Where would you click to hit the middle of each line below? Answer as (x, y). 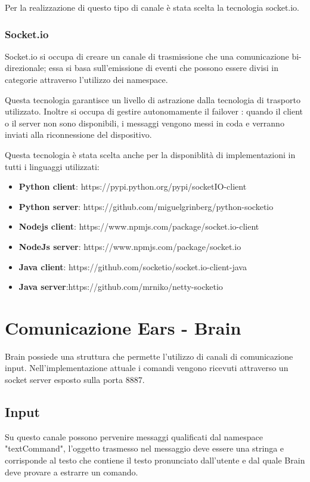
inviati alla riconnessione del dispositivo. (78, 135)
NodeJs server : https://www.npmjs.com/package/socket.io (130, 246)
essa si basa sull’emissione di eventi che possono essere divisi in (164, 68)
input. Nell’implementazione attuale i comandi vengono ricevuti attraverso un (147, 368)
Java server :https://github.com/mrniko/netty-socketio (121, 287)
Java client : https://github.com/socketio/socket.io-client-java (133, 266)
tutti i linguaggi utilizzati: (52, 166)
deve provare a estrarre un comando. (72, 472)
